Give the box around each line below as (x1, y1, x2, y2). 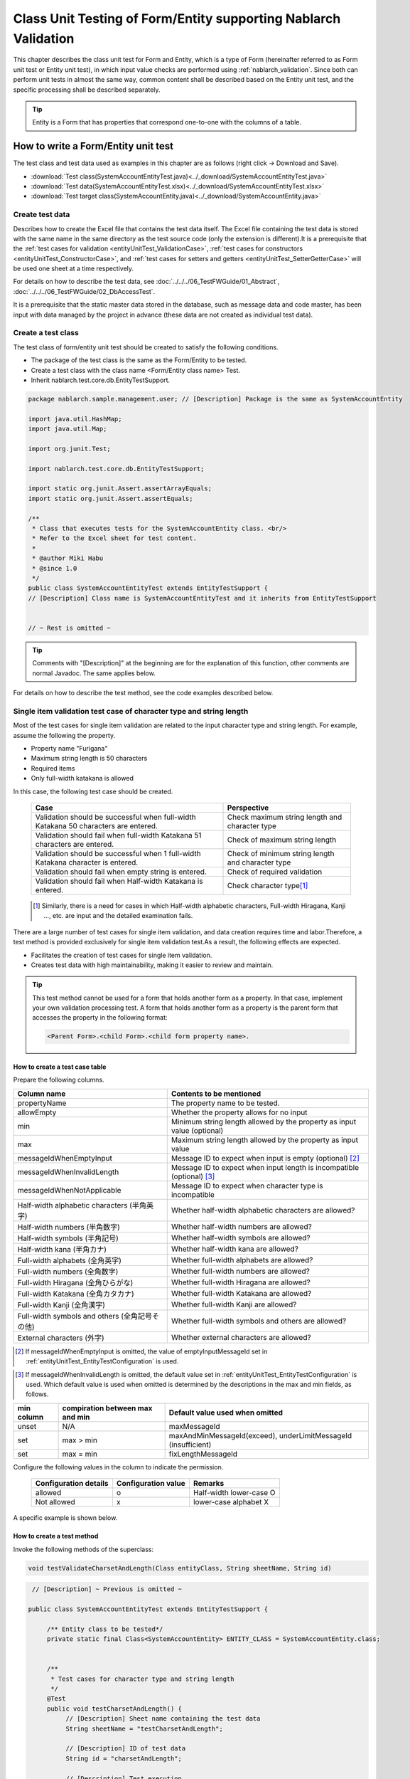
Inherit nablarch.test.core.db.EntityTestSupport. (31, 376, 171, 384)
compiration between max (62, 1403, 153, 1413)
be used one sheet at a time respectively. (13, 264, 134, 273)
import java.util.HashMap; (28, 415, 122, 423)
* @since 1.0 (32, 564, 77, 572)
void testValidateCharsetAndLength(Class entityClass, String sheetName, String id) (28, 1564, 332, 1572)
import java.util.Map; (28, 425, 107, 433)
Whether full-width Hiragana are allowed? (171, 1277, 311, 1287)
